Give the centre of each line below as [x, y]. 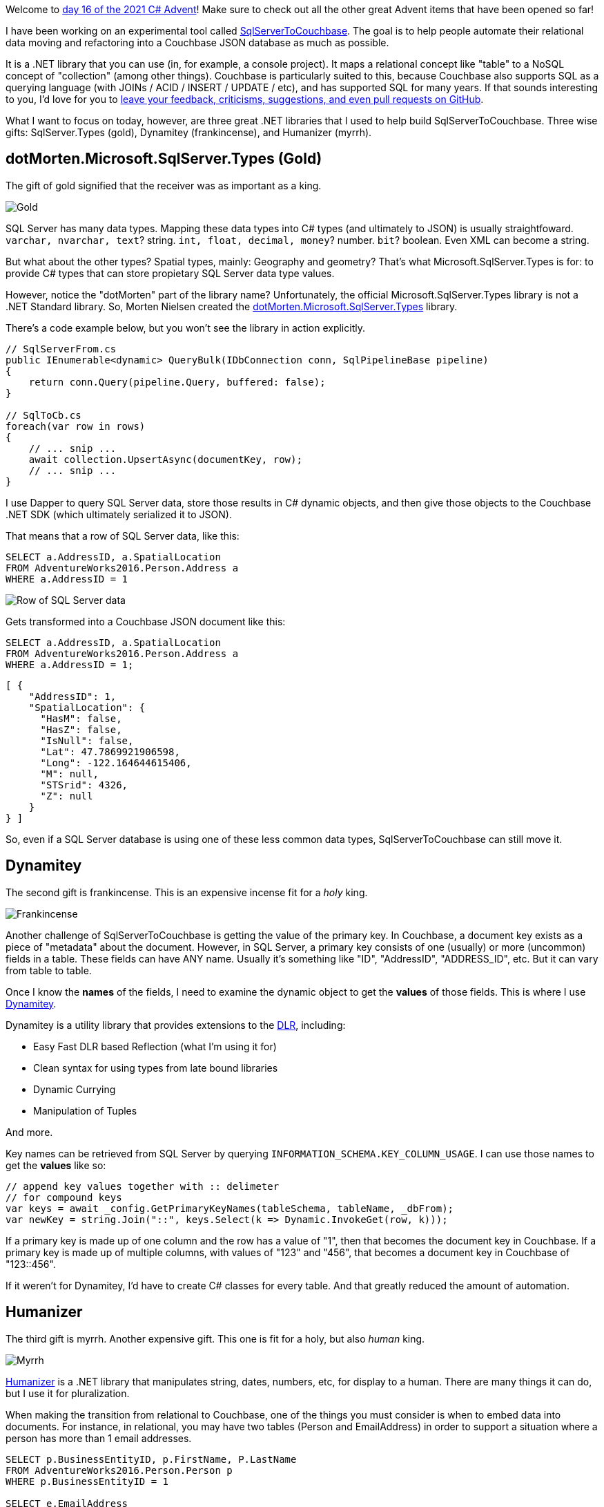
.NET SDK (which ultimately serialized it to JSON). [119, 514]
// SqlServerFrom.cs [61, 349]
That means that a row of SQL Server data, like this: [123, 535]
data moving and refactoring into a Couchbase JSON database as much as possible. [197, 42]
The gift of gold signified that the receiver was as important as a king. [164, 185]
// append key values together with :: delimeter [143, 1186]
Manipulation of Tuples [85, 1110]
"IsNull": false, [87, 740]
